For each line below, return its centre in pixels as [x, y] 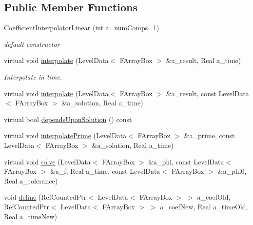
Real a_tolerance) [31, 180]
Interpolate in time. [33, 76]
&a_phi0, [232, 171]
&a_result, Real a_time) [204, 60]
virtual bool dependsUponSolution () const [68, 119]
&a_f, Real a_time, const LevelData [105, 171]
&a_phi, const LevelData [186, 161]
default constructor [32, 44]
